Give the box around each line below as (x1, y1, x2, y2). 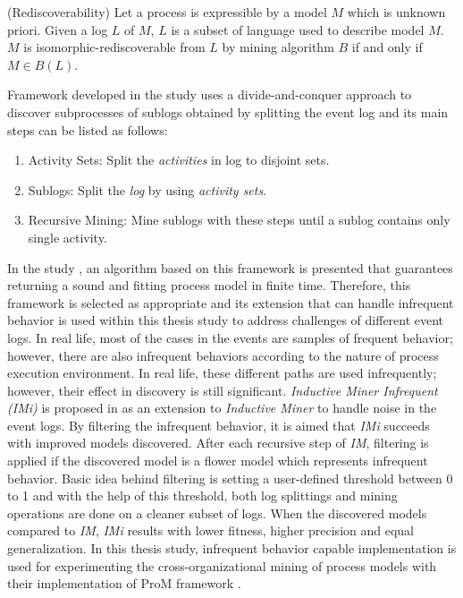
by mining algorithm (222, 38, 334, 56)
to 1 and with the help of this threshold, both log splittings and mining (7, 486, 398, 505)
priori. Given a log (7, 20, 108, 38)
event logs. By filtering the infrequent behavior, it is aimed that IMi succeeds (7, 415, 430, 434)
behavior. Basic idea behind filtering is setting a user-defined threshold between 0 (7, 468, 453, 487)
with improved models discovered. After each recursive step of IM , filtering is (7, 433, 429, 452)
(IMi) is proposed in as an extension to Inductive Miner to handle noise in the (7, 398, 437, 417)
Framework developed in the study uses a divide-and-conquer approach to (7, 85, 412, 104)
